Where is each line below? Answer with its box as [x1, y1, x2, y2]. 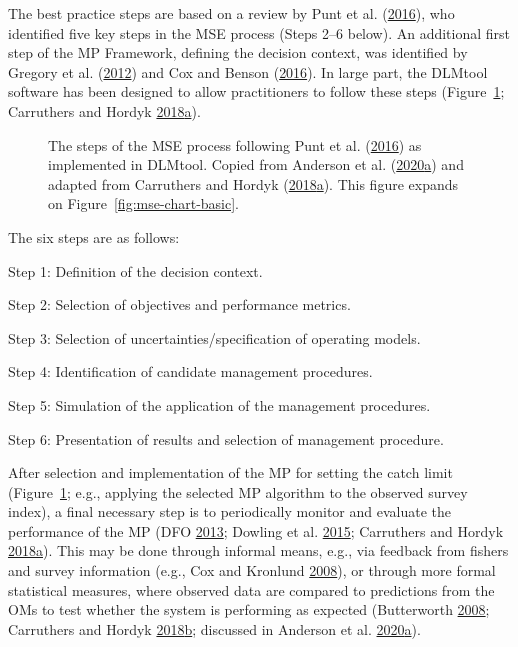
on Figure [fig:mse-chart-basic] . [48, 193, 240, 214]
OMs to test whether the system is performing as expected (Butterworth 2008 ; [8, 599, 490, 620]
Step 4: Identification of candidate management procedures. [8, 361, 373, 382]
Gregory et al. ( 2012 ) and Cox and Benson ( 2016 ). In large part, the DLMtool [8, 61, 488, 82]
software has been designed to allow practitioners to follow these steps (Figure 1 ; [8, 81, 505, 102]
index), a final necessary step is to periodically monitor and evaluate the [8, 501, 451, 522]
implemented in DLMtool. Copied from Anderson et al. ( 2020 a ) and [48, 154, 464, 175]
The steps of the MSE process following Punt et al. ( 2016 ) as [48, 134, 422, 155]
